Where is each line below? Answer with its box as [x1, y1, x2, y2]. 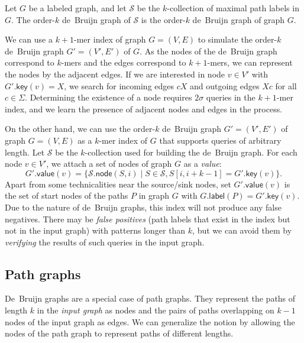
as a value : [183, 157, 222, 170]
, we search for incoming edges [64, 79, 174, 92]
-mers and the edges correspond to [61, 56, 186, 69]
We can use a [5, 33, 53, 46]
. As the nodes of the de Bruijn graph [140, 44, 277, 57]
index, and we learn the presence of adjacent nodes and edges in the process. [5, 102, 283, 115]
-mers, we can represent [207, 56, 293, 69]
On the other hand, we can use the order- [5, 122, 156, 135]
